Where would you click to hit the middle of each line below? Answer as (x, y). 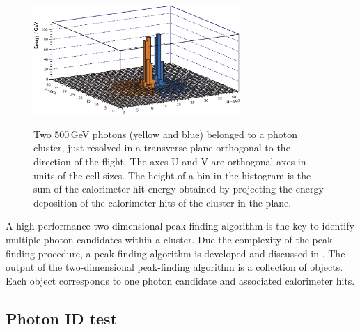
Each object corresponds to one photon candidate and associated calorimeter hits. (180, 280)
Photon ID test (62, 318)
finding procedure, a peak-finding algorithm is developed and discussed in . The (175, 253)
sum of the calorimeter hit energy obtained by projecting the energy (179, 189)
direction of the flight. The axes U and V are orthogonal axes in (170, 161)
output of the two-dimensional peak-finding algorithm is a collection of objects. (174, 267)
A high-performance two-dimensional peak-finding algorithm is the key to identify (180, 226)
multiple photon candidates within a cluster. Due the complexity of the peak (169, 239)
